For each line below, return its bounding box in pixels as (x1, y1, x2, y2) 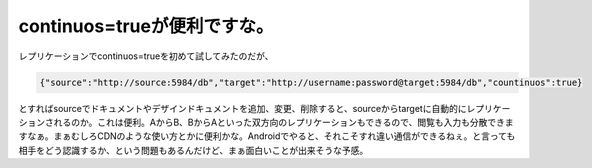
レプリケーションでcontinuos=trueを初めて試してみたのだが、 (18, 50, 274, 62)
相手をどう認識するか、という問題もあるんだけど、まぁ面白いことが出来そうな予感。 (18, 144, 369, 156)
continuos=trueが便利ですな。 (18, 15, 274, 37)
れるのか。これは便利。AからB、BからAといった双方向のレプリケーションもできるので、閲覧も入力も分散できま (53, 116, 514, 128)
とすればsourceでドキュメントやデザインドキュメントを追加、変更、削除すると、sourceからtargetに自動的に (18, 102, 467, 114)
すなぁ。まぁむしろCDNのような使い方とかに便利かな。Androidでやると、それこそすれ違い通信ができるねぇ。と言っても (18, 130, 516, 142)
